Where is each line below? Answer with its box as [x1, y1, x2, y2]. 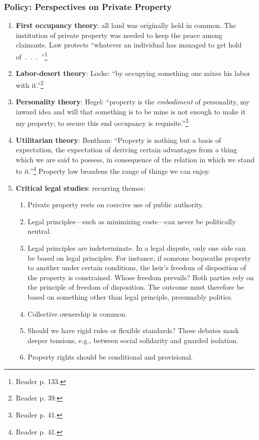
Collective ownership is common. [27, 308, 128, 319]
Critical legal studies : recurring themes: [15, 182, 145, 193]
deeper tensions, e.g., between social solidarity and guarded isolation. [27, 335, 239, 345]
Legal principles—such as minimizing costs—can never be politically [27, 216, 236, 226]
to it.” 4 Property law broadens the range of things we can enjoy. [15, 164, 211, 176]
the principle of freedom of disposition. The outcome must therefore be [27, 282, 244, 292]
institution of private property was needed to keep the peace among [15, 29, 223, 40]
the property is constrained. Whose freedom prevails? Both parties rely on [27, 272, 254, 282]
